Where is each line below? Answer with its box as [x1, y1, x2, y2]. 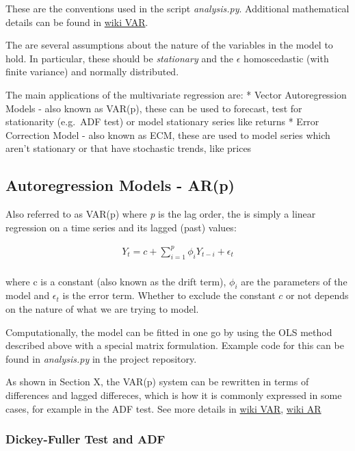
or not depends [285, 288, 349, 302]
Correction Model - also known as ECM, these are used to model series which [5, 127, 330, 142]
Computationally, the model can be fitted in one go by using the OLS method [5, 324, 332, 339]
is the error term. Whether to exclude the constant [62, 288, 276, 302]
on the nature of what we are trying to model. [5, 302, 199, 316]
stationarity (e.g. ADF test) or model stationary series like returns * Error [5, 114, 319, 129]
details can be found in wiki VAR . [5, 14, 148, 29]
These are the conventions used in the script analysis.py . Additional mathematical [5, 1, 350, 15]
